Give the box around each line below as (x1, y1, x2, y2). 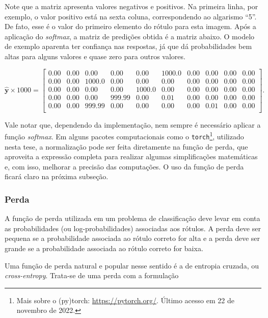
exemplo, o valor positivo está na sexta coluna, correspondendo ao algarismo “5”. (5, 11, 257, 21)
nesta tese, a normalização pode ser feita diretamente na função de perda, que (5, 141, 248, 152)
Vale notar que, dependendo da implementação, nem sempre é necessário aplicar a (5, 119, 261, 130)
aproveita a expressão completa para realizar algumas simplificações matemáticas (5, 151, 258, 162)
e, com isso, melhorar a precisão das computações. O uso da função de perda (5, 161, 244, 172)
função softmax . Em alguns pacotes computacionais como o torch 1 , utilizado (5, 130, 244, 141)
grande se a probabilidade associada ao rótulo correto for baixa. (5, 243, 203, 254)
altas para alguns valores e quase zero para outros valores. (5, 51, 185, 61)
